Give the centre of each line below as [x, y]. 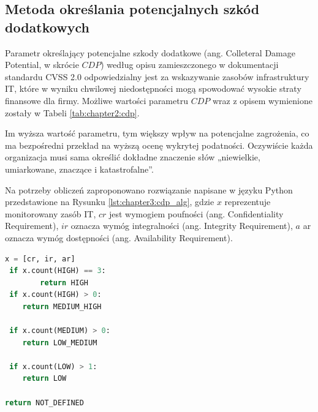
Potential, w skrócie [42, 65]
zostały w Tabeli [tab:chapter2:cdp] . [72, 112]
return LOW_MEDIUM [60, 343]
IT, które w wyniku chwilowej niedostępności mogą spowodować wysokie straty [153, 88]
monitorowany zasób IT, [51, 213]
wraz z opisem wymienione [262, 100]
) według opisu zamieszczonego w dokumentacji [190, 65]
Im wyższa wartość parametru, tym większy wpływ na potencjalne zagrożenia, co [157, 133]
